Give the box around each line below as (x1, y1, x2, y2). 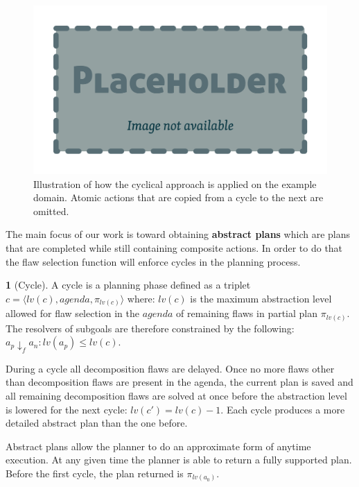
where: (127, 291, 155, 305)
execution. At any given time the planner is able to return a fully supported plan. (6, 452, 352, 467)
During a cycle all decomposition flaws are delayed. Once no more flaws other (6, 361, 335, 375)
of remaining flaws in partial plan (176, 306, 318, 321)
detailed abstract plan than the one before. (6, 416, 188, 430)
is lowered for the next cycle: (6, 402, 128, 416)
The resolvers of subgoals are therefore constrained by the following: (6, 321, 295, 335)
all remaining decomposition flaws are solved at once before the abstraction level (6, 388, 347, 402)
